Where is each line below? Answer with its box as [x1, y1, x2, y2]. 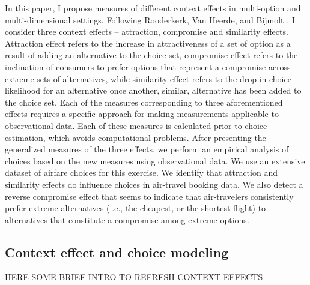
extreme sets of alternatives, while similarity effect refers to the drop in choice [5, 72, 291, 85]
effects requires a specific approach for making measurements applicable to [5, 107, 279, 120]
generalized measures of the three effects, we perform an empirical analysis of [5, 143, 289, 155]
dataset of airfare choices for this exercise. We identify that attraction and [5, 166, 278, 179]
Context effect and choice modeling [5, 242, 229, 261]
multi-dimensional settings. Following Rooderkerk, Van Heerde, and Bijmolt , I [5, 13, 295, 26]
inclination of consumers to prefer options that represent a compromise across [5, 60, 291, 73]
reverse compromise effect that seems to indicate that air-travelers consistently [5, 190, 294, 202]
